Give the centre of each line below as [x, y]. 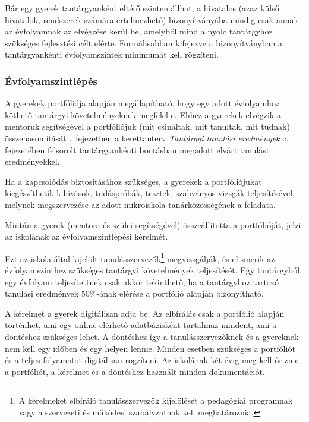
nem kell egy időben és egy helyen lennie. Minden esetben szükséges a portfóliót [150, 348]
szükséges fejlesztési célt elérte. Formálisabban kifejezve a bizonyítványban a [144, 42]
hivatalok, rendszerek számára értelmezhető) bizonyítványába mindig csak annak [152, 19]
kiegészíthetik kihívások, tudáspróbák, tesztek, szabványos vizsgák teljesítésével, [150, 193]
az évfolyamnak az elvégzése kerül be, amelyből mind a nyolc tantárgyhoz [139, 31]
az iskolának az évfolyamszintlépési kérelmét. [86, 236]
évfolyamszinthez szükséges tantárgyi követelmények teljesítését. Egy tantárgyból [152, 270]
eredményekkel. [32, 161]
